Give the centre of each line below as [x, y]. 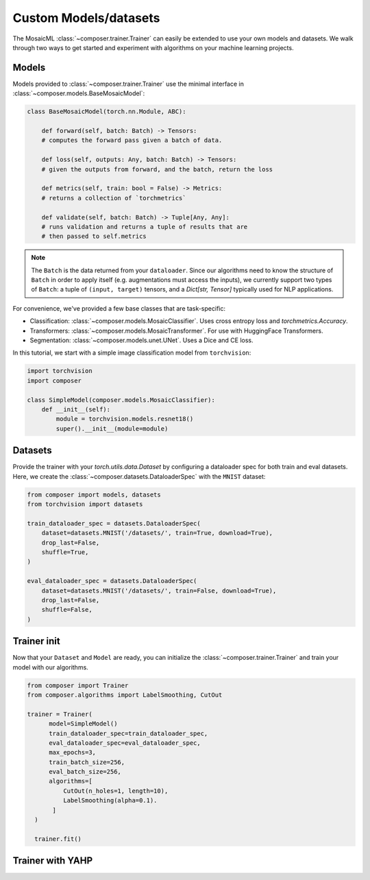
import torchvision [60, 371]
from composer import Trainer [78, 685]
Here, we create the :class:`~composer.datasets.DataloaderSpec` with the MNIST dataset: [139, 476]
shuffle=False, [67, 610]
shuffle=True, [65, 552]
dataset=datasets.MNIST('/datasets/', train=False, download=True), [159, 591]
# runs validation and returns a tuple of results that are [145, 227]
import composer [54, 380]
